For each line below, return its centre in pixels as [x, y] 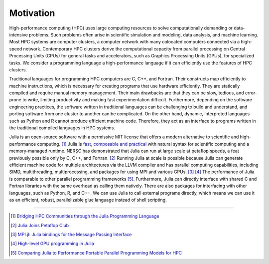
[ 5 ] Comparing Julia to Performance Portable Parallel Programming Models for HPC [96, 253]
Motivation [32, 13]
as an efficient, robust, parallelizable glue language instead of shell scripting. [88, 200]
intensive [19, 34]
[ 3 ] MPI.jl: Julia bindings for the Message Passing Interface [71, 235]
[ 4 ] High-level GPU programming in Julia [52, 244]
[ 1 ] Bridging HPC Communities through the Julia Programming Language [85, 216]
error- [251, 93]
